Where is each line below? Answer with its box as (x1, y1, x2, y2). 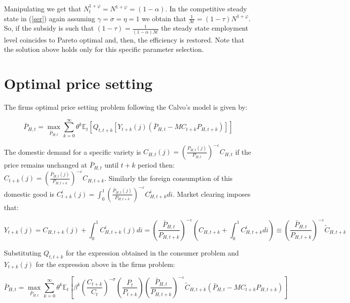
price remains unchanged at (4, 160, 87, 170)
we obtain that (142, 13, 187, 23)
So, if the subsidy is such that (4, 23, 94, 33)
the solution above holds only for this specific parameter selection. (4, 44, 204, 54)
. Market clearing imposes (172, 188, 251, 199)
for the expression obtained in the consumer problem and (66, 247, 239, 258)
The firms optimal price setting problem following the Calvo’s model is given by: (4, 102, 248, 112)
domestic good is (4, 188, 55, 199)
